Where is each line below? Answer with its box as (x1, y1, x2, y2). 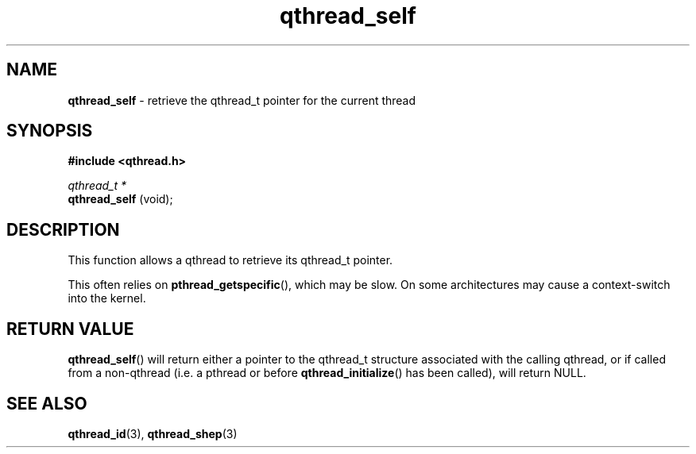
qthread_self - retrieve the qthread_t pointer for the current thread (68, 93, 416, 107)
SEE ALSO (6, 393, 87, 414)
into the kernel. (68, 291, 146, 306)
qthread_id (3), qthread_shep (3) (68, 426, 238, 441)
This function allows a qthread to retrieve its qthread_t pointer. (68, 253, 393, 267)
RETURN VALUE (6, 318, 134, 339)
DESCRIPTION (6, 219, 120, 240)
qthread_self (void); (68, 192, 173, 206)
